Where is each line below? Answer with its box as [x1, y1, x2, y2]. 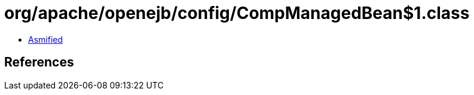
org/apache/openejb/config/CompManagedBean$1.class [4, 3, 470, 23]
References [4, 55, 74, 70]
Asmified [28, 34, 63, 45]
